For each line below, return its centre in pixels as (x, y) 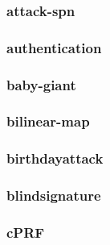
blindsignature (54, 195)
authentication (54, 47)
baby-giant (41, 84)
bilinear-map (48, 121)
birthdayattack (55, 158)
